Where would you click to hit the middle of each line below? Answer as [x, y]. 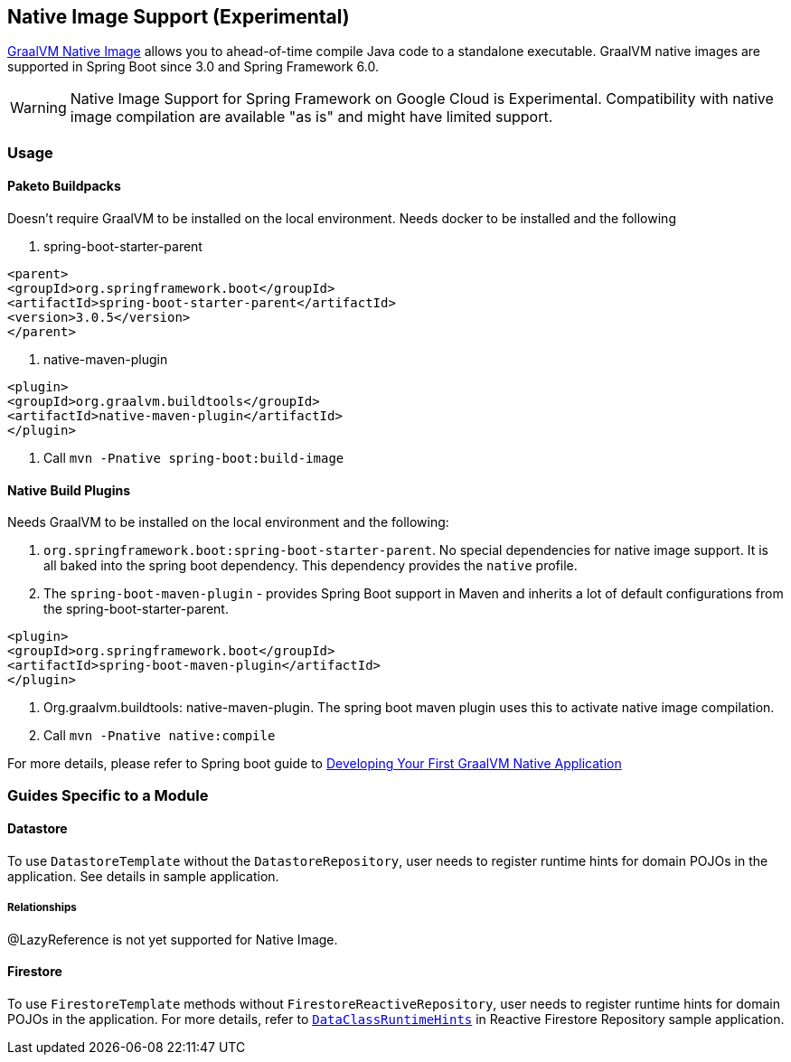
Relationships [42, 908]
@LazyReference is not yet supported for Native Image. [173, 939]
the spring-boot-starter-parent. [136, 609]
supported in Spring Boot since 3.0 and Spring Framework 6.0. [193, 67]
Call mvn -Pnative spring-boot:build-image [194, 458]
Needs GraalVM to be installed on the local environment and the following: [228, 522]
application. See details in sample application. [143, 876]
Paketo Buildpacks [64, 186]
